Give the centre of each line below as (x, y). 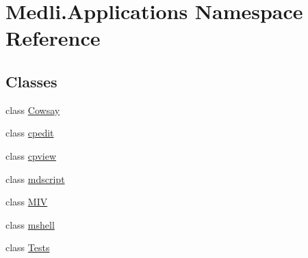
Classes (31, 81)
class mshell (30, 224)
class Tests (28, 247)
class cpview (31, 155)
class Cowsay (33, 110)
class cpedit (30, 133)
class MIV (27, 202)
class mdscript (35, 178)
